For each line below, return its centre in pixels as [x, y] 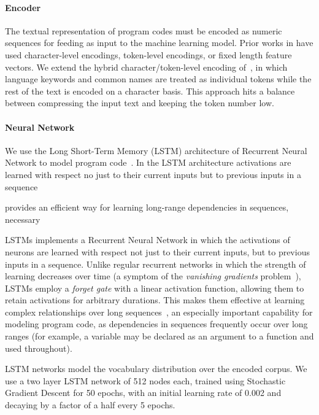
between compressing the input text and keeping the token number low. [140, 103]
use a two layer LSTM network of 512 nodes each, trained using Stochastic [145, 380]
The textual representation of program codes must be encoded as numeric [144, 30]
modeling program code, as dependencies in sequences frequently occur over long [156, 324]
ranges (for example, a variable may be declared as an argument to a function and [159, 336]
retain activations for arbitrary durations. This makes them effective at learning [155, 300]
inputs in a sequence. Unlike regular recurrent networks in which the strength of [156, 264]
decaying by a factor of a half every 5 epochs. [90, 405]
